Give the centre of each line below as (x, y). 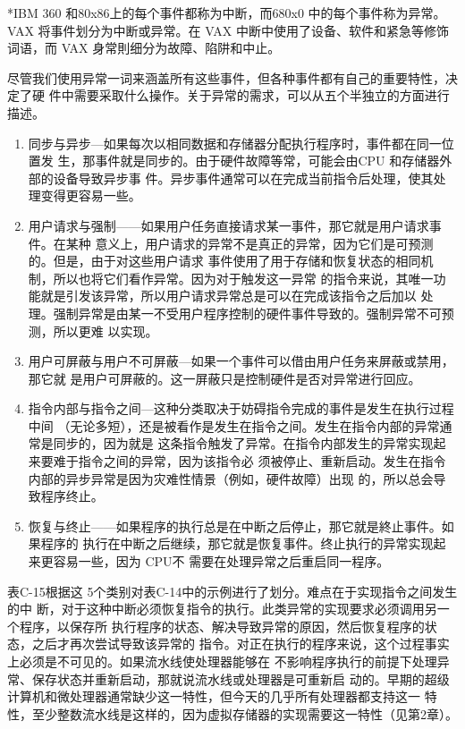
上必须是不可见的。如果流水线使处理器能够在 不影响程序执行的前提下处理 (222, 661)
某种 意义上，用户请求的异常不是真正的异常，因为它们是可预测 (249, 243)
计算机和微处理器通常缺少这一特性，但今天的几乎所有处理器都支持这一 (214, 696)
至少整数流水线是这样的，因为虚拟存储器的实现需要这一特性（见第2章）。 (245, 713)
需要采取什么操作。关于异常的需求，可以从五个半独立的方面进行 (262, 95)
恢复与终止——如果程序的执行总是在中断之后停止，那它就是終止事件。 (235, 526)
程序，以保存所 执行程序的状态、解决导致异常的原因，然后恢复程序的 (222, 626)
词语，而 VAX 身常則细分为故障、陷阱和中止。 (144, 48)
